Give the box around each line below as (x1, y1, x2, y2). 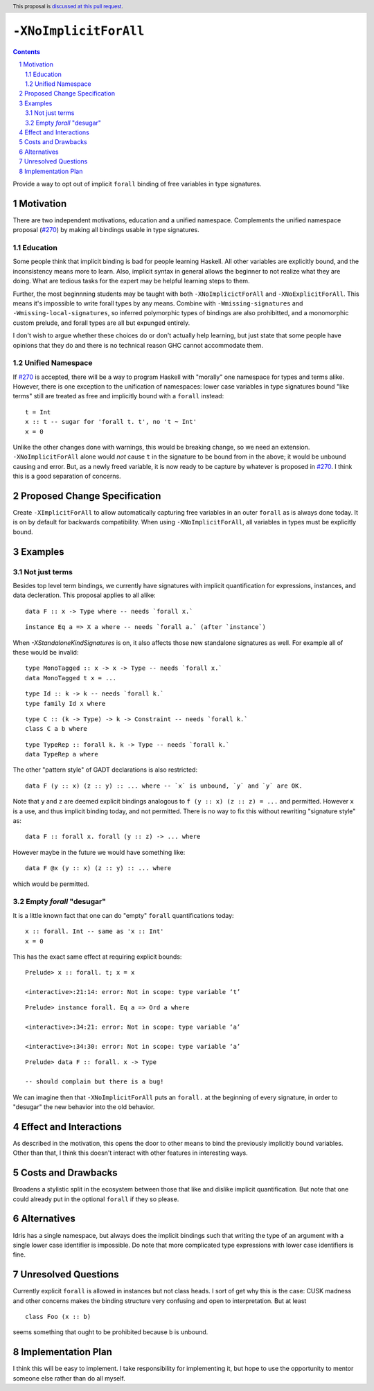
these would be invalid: (12, 648, 79, 656)
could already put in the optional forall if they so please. (12, 1195, 179, 1203)
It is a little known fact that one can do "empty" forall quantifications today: (12, 911, 235, 919)
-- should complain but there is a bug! (25, 1078, 164, 1086)
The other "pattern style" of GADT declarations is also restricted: (12, 765, 197, 774)
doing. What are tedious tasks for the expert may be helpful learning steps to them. (12, 277, 250, 285)
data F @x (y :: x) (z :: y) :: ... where (25, 865, 172, 872)
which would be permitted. (12, 880, 89, 888)
